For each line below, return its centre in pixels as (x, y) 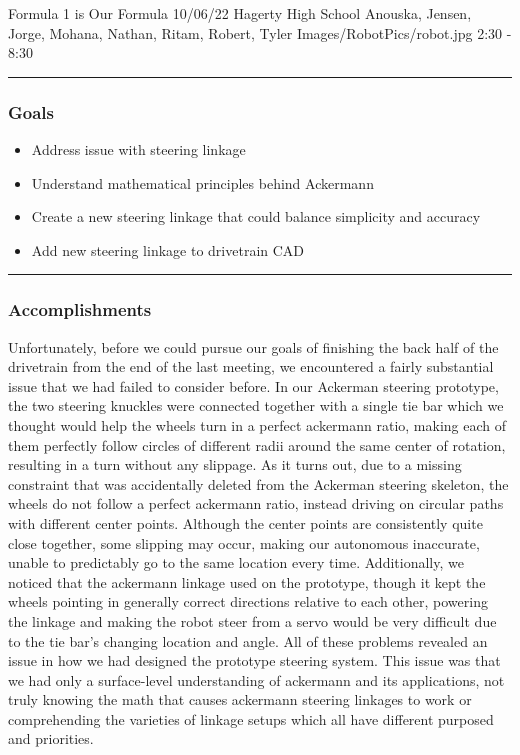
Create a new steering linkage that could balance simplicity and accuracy (256, 216)
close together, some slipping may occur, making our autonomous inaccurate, (244, 542)
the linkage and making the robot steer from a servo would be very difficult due (252, 620)
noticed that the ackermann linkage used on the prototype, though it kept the (247, 581)
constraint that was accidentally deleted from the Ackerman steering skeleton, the (258, 483)
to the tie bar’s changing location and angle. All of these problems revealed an (248, 640)
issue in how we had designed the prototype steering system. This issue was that (254, 660)
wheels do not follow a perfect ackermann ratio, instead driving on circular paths (256, 503)
